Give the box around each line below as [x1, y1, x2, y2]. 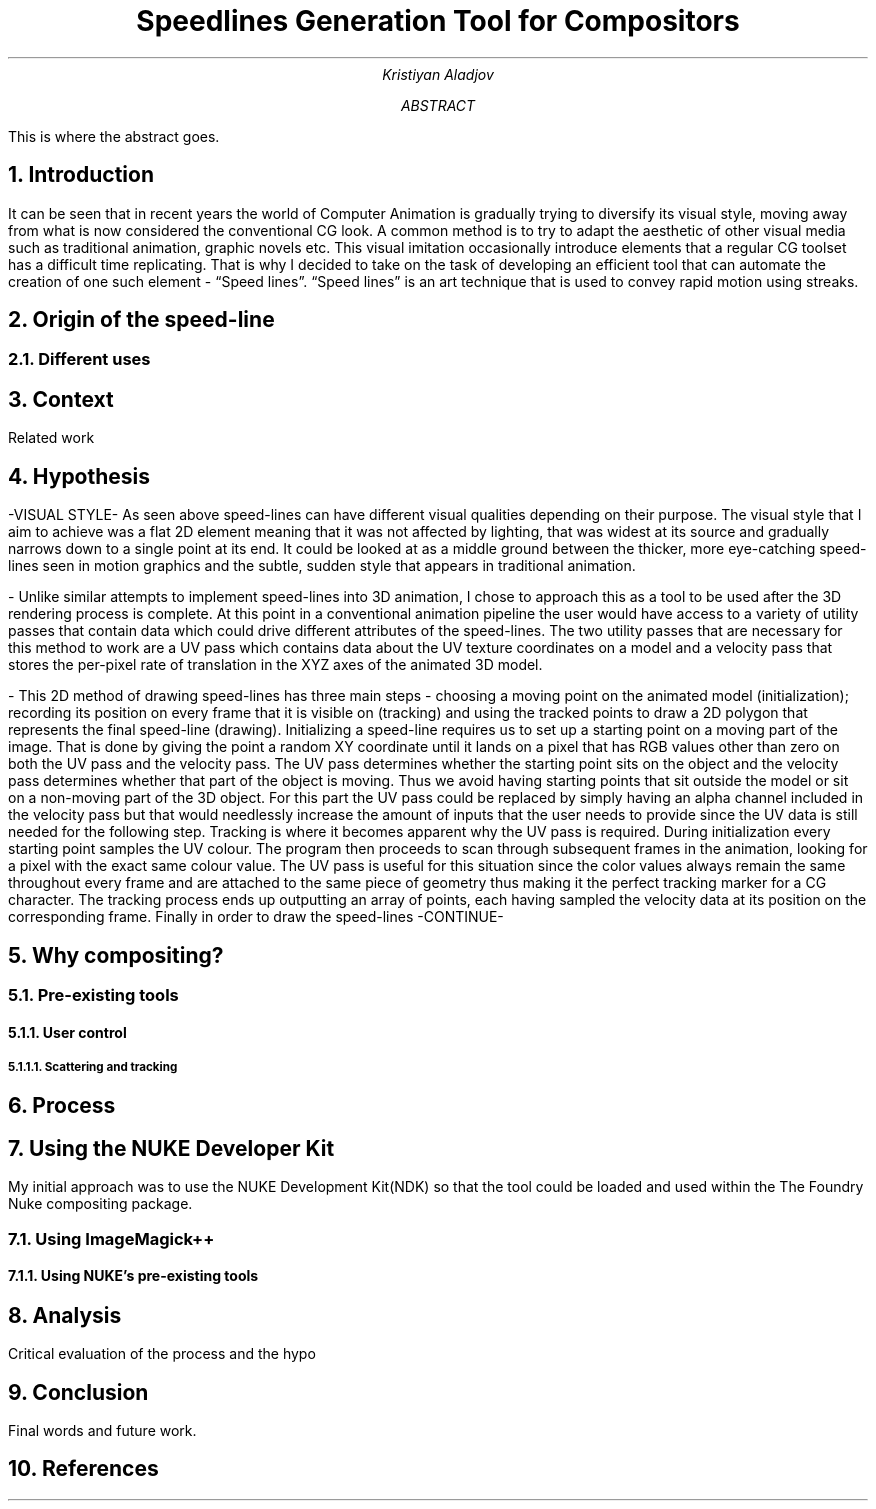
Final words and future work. [8, 1422, 197, 1440]
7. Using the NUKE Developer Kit [8, 1135, 335, 1161]
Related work [8, 429, 95, 447]
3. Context [8, 386, 114, 412]
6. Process [8, 1093, 116, 1119]
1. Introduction [8, 162, 154, 188]
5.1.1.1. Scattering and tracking [8, 1059, 178, 1074]
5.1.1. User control [8, 1023, 127, 1041]
